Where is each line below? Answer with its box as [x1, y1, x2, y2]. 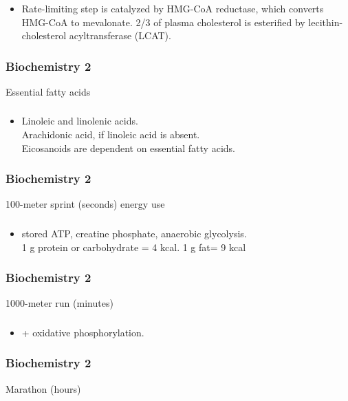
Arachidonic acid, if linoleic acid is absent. [21, 127, 200, 142]
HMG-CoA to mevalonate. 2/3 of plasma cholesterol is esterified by [21, 14, 305, 29]
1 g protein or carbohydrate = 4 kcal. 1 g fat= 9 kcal [21, 239, 246, 254]
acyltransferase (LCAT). [69, 28, 171, 43]
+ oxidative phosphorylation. [21, 325, 144, 339]
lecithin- [308, 14, 343, 29]
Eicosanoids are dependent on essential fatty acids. [21, 140, 235, 155]
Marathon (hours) [6, 381, 81, 395]
